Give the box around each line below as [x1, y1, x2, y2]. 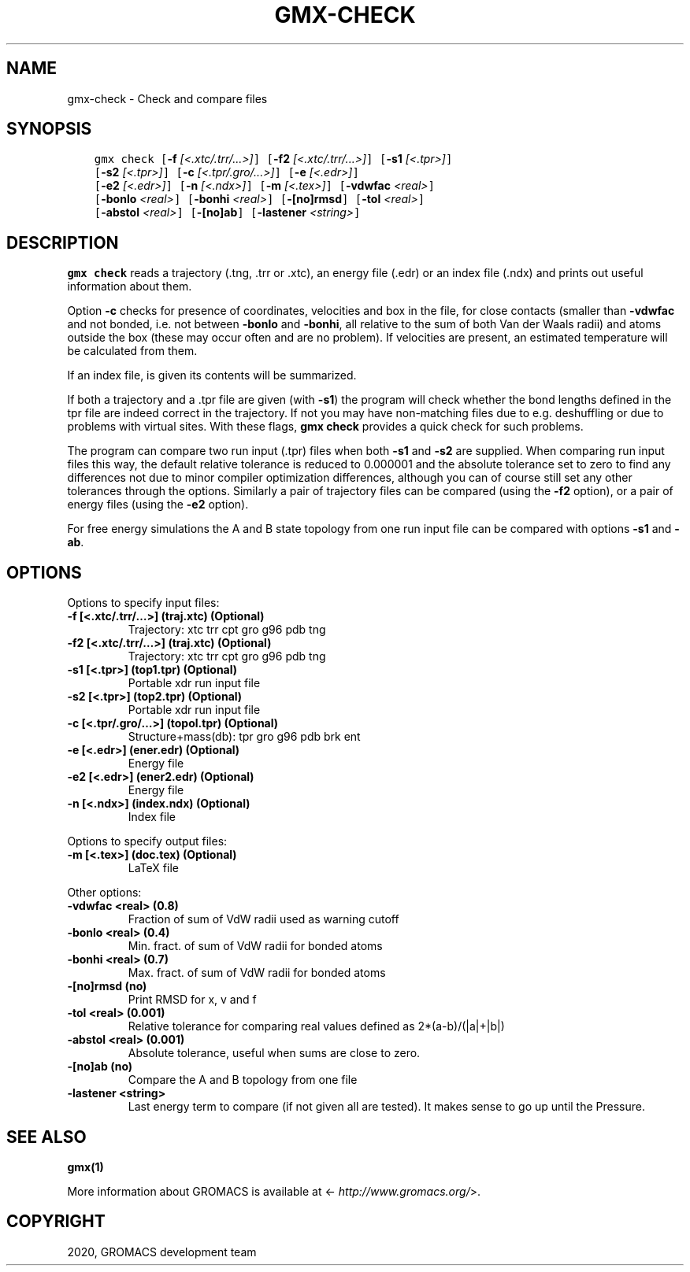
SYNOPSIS [6, 119, 92, 139]
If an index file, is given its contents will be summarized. [67, 368, 357, 383]
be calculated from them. [67, 344, 198, 358]
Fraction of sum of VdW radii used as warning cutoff [128, 912, 399, 926]
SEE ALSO [6, 1126, 87, 1147]
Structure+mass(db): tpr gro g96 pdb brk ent [128, 730, 361, 744]
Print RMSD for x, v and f [128, 993, 257, 1007]
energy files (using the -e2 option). [67, 497, 249, 512]
